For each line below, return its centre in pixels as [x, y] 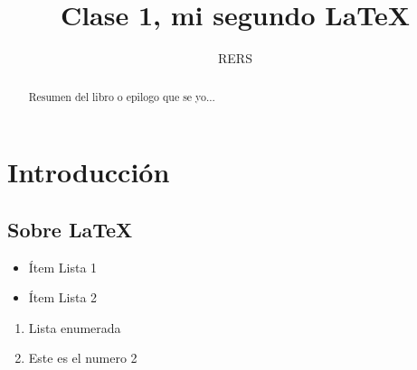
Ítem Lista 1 [63, 267]
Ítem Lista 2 [63, 297]
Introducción [89, 172]
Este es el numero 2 [83, 358]
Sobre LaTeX [70, 229]
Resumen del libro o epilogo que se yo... [122, 96]
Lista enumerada [75, 327]
